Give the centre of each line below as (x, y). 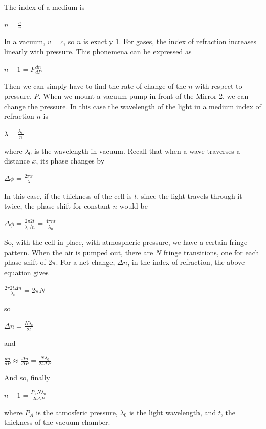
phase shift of (25, 262)
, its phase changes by (70, 161)
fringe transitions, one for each (211, 252)
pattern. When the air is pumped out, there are (79, 252)
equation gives (26, 272)
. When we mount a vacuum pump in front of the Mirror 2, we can (143, 96)
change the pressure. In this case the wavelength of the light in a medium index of (133, 106)
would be (134, 206)
